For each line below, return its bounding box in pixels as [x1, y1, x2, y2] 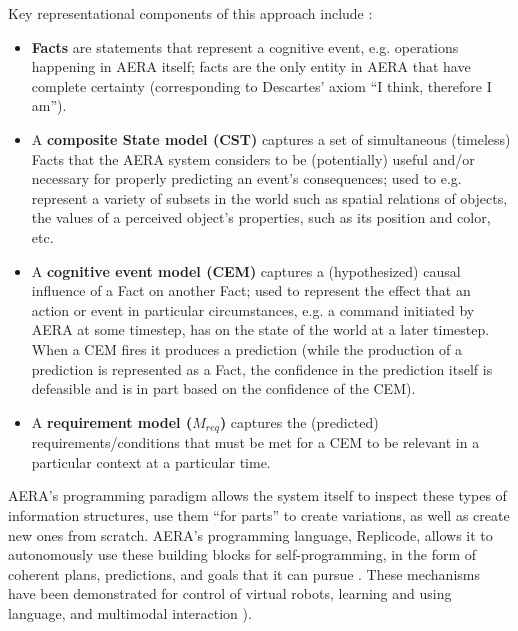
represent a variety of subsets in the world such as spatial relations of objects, [31, 187, 508, 208]
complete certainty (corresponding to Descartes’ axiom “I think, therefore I [31, 75, 492, 96]
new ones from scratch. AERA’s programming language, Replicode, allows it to [8, 524, 493, 545]
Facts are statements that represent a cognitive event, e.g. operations [31, 36, 459, 57]
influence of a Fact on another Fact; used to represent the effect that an [31, 280, 471, 301]
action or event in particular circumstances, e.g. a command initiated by [31, 299, 475, 320]
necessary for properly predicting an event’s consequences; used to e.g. [31, 168, 462, 189]
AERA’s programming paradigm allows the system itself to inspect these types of [8, 485, 507, 506]
